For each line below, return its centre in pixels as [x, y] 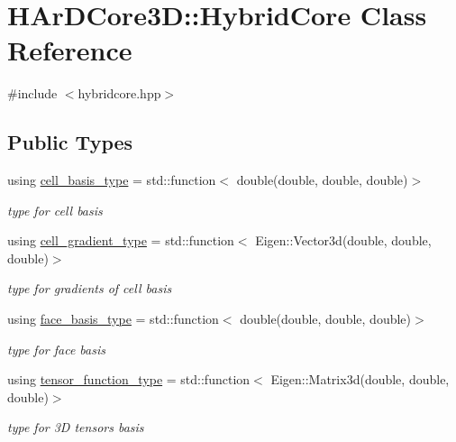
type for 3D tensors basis [76, 427]
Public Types [70, 142]
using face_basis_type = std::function [113, 319]
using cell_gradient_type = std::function [121, 240]
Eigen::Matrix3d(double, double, [360, 379]
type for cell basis [55, 210]
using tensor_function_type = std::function [129, 379]
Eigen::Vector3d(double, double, [343, 240]
